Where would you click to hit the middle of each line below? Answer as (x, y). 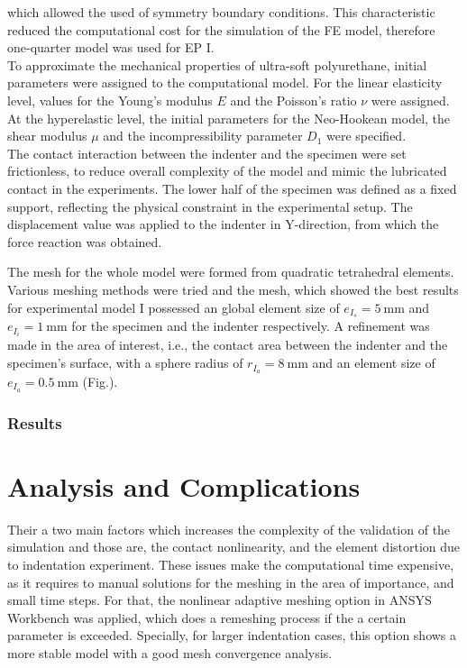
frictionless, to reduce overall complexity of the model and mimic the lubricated (227, 171)
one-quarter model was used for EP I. (111, 47)
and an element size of (374, 363)
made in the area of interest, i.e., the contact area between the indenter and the (228, 345)
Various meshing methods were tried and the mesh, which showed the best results (233, 289)
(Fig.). (100, 381)
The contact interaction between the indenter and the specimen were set (207, 153)
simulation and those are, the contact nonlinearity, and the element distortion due (234, 547)
